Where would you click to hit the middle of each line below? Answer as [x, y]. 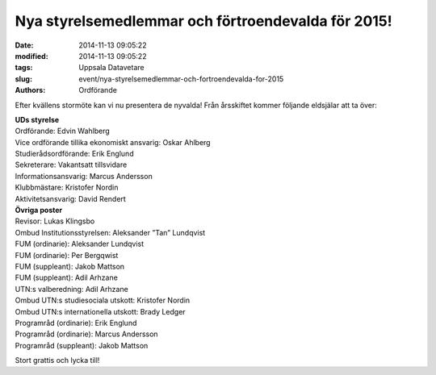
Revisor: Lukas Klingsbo [55, 221]
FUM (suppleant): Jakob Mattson [70, 266]
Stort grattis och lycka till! [57, 360]
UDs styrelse [37, 119]
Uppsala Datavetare [111, 68]
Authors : [30, 90]
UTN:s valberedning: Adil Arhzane [71, 289]
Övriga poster [39, 210]
